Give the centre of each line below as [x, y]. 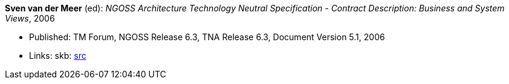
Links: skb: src [58, 55]
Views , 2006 [30, 18]
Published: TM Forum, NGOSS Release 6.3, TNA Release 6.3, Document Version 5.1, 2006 [207, 37]
